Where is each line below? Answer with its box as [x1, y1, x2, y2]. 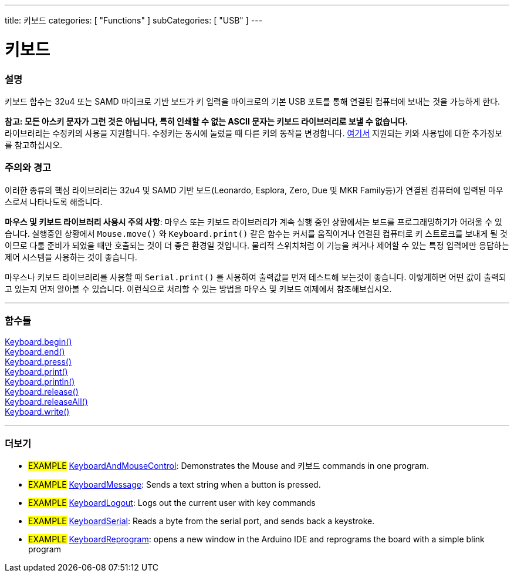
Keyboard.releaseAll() [5, 397, 88, 407]
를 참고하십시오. [5, 139, 63, 150]
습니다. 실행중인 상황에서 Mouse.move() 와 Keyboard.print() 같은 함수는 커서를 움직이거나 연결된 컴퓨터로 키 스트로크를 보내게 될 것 [5, 228, 508, 239]
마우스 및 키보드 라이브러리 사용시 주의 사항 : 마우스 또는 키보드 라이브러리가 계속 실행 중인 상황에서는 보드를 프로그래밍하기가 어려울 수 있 [5, 216, 502, 227]
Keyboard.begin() [5, 337, 72, 347]
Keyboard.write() [5, 407, 70, 417]
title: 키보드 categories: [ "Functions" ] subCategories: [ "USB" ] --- [5, 15, 263, 25]
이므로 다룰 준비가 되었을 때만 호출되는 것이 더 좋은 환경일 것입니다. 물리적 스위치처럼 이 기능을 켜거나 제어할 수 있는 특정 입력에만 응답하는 [5, 240, 509, 250]
